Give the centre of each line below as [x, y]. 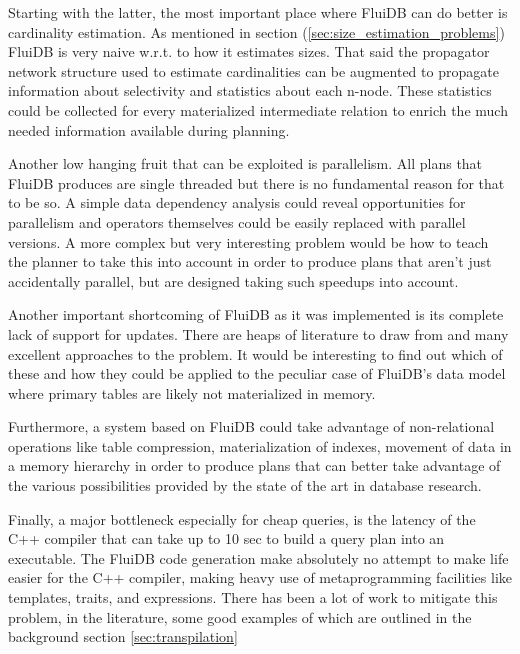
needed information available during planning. [149, 129]
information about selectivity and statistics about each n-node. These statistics [250, 90]
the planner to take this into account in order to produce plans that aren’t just [250, 261]
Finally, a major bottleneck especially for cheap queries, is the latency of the [242, 518]
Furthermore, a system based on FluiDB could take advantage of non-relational [251, 426]
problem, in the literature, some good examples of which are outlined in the [240, 616]
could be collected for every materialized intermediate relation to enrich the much [258, 109]
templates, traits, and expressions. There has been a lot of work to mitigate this [253, 597]
